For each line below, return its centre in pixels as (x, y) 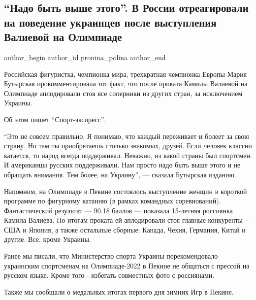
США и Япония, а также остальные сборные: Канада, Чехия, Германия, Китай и (125, 229)
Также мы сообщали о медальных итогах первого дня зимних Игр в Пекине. (119, 291)
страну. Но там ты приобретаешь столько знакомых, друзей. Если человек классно (128, 146)
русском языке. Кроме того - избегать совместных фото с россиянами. (109, 275)
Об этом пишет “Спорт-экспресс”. (55, 119)
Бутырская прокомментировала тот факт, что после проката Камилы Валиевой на (126, 83)
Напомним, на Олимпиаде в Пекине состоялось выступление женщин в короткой (126, 191)
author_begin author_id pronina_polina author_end (85, 57)
